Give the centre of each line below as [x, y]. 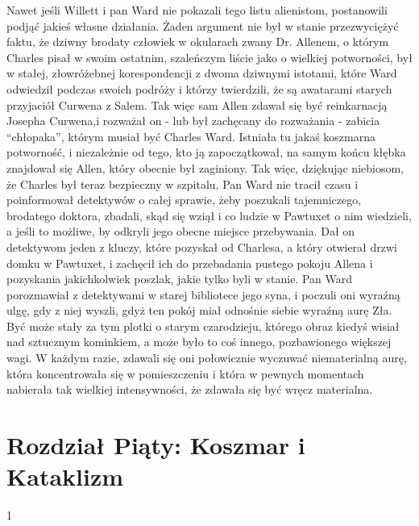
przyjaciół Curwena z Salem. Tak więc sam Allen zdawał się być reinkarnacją [197, 104]
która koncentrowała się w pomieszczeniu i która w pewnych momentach [185, 373]
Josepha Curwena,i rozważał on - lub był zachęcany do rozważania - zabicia [193, 121]
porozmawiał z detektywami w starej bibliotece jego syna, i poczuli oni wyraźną [203, 294]
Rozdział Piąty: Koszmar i [156, 445]
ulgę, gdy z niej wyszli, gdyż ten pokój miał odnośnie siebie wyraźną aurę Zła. [199, 310]
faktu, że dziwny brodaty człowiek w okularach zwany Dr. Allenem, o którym [198, 42]
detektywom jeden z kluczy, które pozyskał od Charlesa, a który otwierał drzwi [202, 246]
